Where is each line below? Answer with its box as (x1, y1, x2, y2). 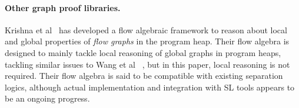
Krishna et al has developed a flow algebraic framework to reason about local (5, 23, 287, 36)
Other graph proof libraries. (5, 1, 121, 13)
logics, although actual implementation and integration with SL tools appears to (5, 81, 295, 93)
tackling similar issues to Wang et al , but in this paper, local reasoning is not (5, 58, 290, 70)
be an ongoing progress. (5, 92, 90, 104)
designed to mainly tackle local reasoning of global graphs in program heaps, (5, 46, 281, 58)
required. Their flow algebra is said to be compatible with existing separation (5, 69, 283, 82)
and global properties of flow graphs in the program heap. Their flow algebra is (5, 35, 290, 47)
